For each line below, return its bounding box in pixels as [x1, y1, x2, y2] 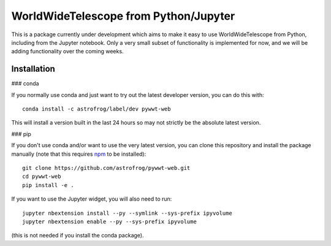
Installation [11, 64, 55, 74]
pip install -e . [22, 182, 74, 188]
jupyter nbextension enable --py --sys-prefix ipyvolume [22, 218, 197, 225]
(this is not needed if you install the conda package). [11, 232, 144, 239]
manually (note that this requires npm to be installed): [11, 150, 146, 158]
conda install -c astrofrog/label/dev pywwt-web [22, 106, 171, 113]
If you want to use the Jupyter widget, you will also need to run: [11, 195, 172, 202]
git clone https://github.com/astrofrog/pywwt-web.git [22, 164, 191, 171]
